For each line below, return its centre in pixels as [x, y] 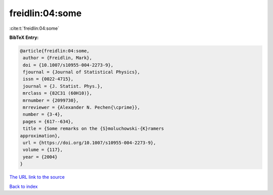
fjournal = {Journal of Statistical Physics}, [81, 72]
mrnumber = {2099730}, [51, 100]
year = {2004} [40, 157]
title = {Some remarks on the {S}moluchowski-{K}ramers [94, 129]
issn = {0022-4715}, [48, 79]
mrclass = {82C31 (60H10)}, [58, 93]
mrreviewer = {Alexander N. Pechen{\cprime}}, [81, 108]
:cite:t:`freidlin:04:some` [34, 28]
